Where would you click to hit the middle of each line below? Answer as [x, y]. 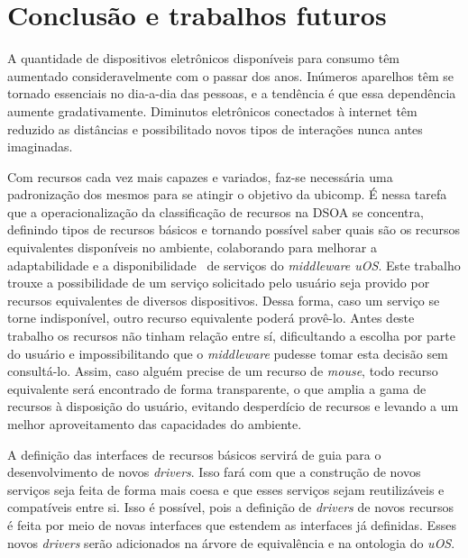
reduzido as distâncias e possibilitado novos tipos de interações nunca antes [215, 128]
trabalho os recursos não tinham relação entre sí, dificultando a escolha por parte [231, 336]
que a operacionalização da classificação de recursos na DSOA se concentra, [216, 211]
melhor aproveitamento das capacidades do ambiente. [155, 424]
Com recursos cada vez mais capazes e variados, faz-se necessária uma [200, 176]
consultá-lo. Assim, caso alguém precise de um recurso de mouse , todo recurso [223, 371]
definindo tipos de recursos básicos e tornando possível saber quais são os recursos [234, 229]
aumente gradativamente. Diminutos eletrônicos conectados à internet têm [212, 110]
